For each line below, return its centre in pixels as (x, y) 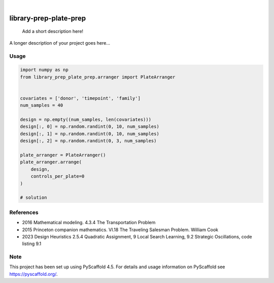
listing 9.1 (32, 244)
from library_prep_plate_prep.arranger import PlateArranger (98, 77)
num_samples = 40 (42, 105)
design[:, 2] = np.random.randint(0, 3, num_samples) (88, 141)
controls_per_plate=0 (58, 176)
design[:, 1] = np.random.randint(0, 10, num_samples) (90, 134)
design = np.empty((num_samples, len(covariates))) (86, 120)
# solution (33, 198)
